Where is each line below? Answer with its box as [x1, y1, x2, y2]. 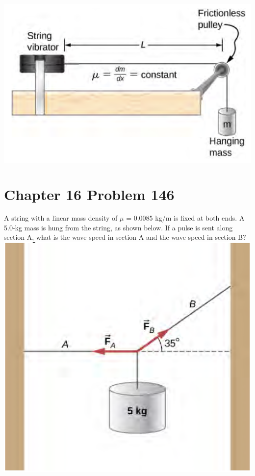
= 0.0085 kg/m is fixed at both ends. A [126, 213, 245, 223]
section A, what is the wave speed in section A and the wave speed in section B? [4, 232, 246, 242]
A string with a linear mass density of [4, 213, 118, 223]
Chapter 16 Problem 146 [4, 184, 175, 204]
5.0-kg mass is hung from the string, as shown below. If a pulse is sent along [4, 222, 233, 232]
